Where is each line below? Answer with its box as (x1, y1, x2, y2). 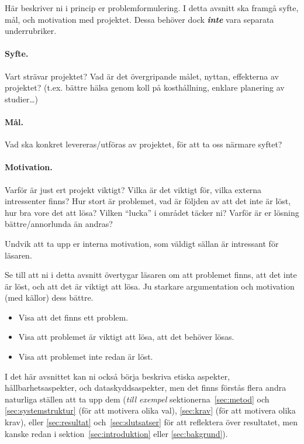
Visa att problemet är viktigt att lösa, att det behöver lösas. (18, 331, 234, 343)
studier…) (5, 92, 38, 105)
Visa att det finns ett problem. (18, 311, 129, 323)
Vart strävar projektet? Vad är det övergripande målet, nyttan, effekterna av (5, 70, 279, 82)
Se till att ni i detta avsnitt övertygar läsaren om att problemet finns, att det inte (5, 269, 297, 281)
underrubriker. (5, 25, 57, 37)
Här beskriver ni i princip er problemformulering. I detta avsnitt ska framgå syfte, (5, 2, 299, 13)
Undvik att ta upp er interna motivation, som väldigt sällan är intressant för (5, 237, 279, 249)
